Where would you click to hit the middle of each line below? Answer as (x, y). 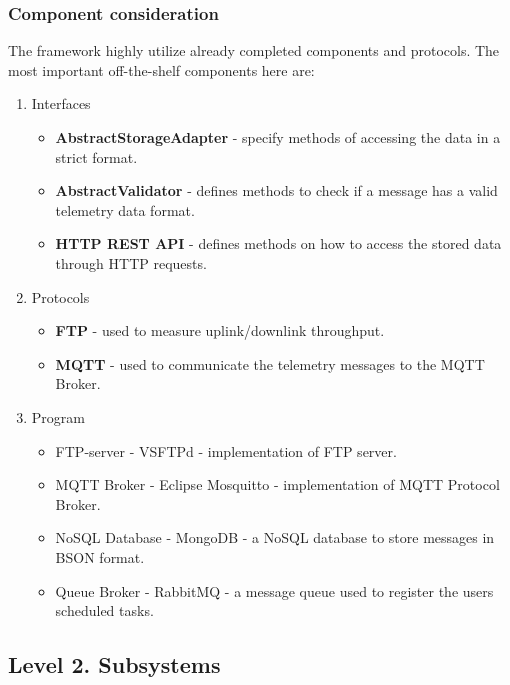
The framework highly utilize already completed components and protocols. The (254, 50)
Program (58, 416)
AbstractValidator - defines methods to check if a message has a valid (276, 190)
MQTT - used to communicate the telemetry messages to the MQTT (270, 363)
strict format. (96, 156)
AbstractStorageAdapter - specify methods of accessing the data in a (278, 137)
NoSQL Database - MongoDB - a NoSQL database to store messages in (275, 537)
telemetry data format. (125, 209)
